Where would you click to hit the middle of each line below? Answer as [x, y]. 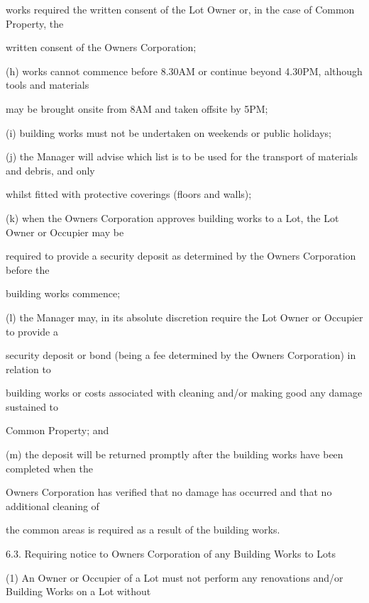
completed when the [49, 468]
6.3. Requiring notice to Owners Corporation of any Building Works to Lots [171, 554]
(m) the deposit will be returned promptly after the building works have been [175, 454]
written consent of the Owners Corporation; [101, 47]
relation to [28, 369]
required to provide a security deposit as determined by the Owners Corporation [181, 256]
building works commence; [63, 293]
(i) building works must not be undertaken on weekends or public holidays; [169, 132]
